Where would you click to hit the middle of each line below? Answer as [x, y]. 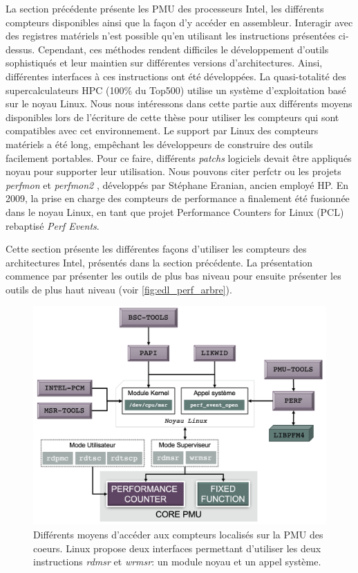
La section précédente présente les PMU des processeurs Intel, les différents [165, 8]
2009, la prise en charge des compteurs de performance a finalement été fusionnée [178, 198]
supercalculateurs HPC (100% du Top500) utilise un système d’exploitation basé [176, 90]
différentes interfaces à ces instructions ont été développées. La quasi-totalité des [176, 76]
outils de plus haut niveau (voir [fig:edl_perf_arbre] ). [119, 289]
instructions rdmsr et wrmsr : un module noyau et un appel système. [177, 562]
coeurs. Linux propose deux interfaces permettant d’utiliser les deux [177, 548]
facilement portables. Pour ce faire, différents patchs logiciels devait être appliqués [179, 157]
